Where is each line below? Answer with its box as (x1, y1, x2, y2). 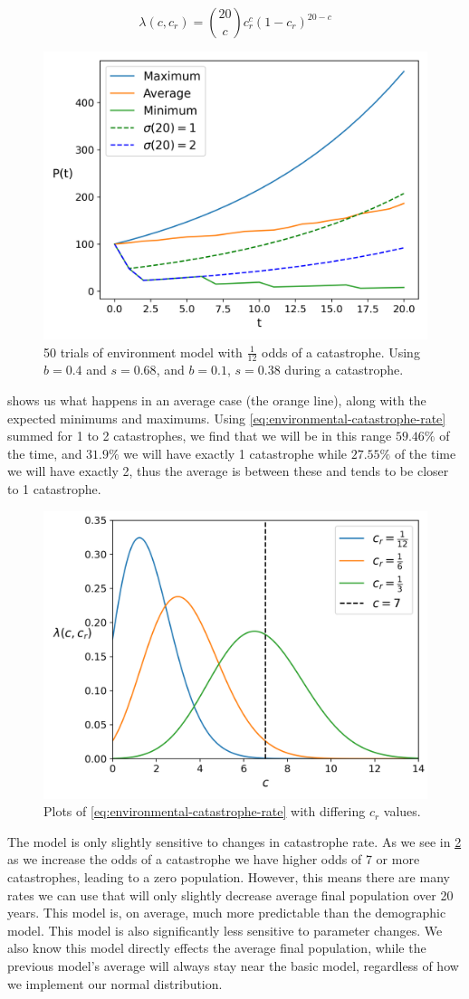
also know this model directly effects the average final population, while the (7, 938, 426, 957)
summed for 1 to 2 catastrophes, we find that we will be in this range (7, 426, 392, 445)
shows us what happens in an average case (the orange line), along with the (7, 391, 426, 410)
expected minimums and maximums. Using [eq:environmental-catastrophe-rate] (7, 408, 446, 427)
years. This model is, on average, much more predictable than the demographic (7, 903, 446, 922)
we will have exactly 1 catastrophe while (123, 443, 347, 462)
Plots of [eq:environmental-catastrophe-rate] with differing (43, 802, 366, 821)
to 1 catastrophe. (7, 479, 101, 498)
